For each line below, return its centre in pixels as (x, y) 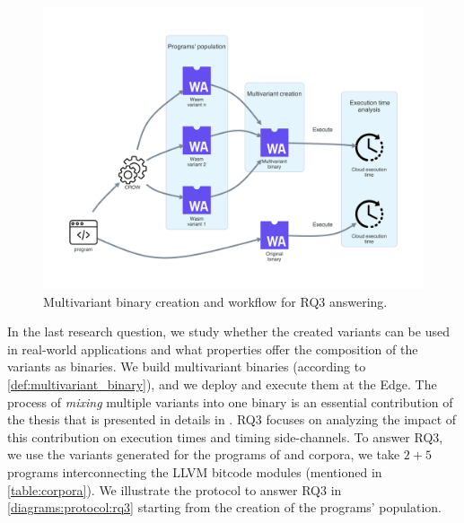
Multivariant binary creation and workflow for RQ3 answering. (215, 301)
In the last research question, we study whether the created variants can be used (228, 331)
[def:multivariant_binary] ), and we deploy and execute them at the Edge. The (222, 384)
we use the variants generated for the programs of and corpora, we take (204, 454)
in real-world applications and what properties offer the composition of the (213, 349)
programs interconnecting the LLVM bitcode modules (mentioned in (195, 471)
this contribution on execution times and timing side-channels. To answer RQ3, (225, 436)
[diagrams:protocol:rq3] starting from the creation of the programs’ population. (225, 507)
